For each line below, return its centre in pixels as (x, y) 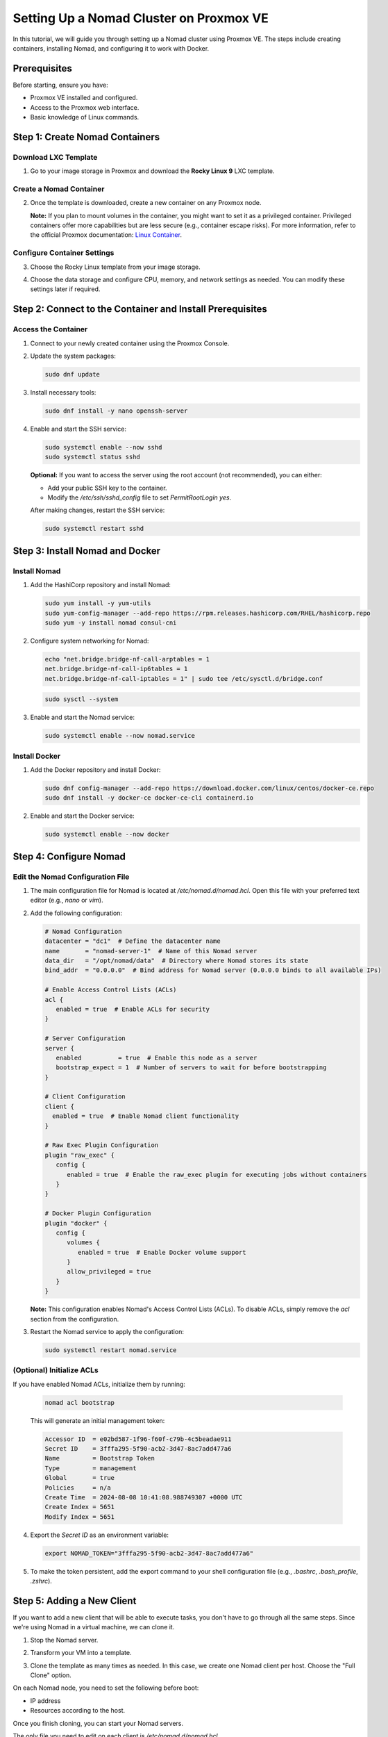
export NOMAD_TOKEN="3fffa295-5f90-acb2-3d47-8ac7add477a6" (149, 1553)
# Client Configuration (85, 1097)
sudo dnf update (73, 374)
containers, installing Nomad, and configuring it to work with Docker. (111, 48)
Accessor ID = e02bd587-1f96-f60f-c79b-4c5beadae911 (138, 1439)
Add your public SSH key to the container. (107, 488)
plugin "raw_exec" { (79, 1155)
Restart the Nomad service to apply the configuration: (107, 1332)
